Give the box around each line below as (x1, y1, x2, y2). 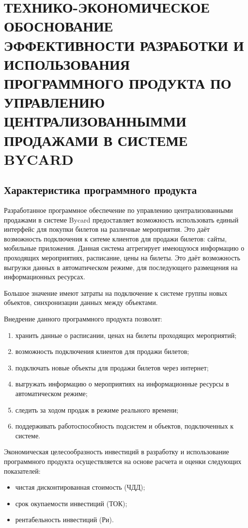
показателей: (4, 465, 41, 476)
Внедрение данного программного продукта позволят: (4, 314, 162, 324)
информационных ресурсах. (4, 272, 85, 282)
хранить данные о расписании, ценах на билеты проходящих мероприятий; (15, 330, 237, 340)
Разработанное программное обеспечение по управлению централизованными (4, 205, 233, 215)
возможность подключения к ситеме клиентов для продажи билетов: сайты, (4, 233, 227, 243)
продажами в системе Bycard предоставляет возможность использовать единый (4, 214, 239, 224)
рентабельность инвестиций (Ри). (15, 514, 114, 525)
